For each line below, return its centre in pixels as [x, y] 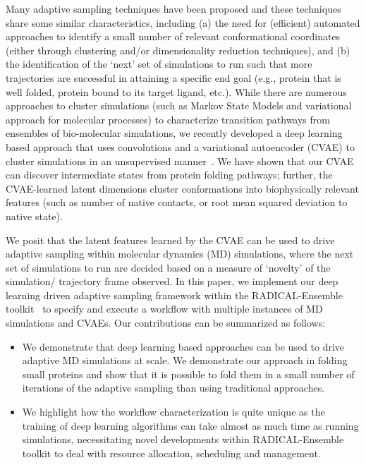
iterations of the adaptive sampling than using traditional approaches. [173, 388]
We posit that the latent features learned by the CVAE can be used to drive [170, 240]
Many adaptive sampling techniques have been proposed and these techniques [173, 8]
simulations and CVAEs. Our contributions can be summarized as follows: [166, 323]
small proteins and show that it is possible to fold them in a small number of [188, 374]
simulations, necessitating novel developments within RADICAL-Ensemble [183, 439]
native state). [34, 216]
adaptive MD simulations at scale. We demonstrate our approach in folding [185, 360]
